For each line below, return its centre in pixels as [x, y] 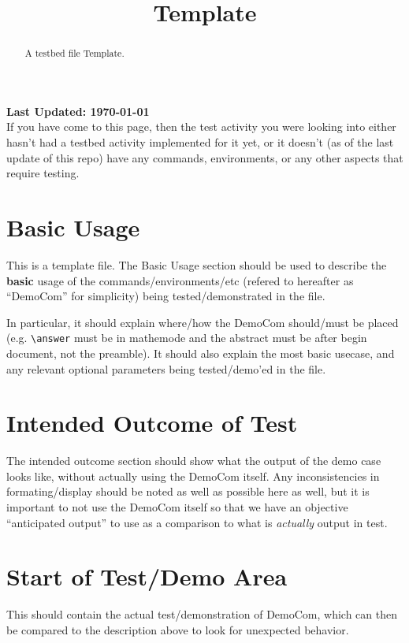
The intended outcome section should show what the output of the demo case [194, 461]
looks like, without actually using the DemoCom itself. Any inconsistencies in [193, 476]
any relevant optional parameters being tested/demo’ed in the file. [166, 368]
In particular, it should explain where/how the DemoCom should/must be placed [203, 322]
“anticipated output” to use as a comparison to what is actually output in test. [197, 522]
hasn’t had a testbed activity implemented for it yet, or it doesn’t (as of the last [200, 142]
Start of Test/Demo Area [147, 576]
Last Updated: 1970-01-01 [78, 111]
